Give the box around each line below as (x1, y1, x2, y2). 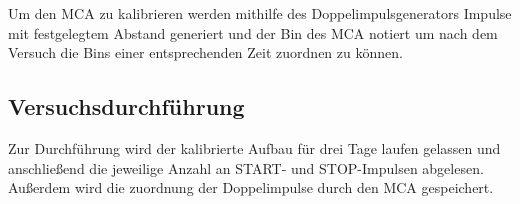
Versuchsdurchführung (8, 91, 245, 122)
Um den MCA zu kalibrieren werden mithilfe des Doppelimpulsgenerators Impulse (8, 3, 512, 23)
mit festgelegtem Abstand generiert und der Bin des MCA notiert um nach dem (8, 22, 498, 43)
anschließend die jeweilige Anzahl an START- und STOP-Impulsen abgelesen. (8, 157, 484, 178)
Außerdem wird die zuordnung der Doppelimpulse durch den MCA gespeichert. (8, 177, 494, 198)
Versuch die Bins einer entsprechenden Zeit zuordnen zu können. (8, 42, 403, 63)
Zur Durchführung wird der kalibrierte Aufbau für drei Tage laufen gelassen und (8, 137, 501, 158)
